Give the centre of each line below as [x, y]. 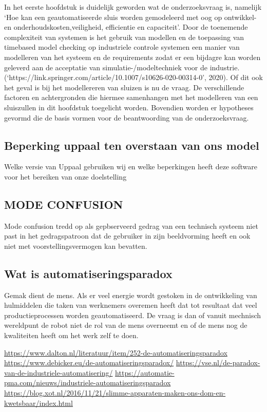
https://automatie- [145, 372]
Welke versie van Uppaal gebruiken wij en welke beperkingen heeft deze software [131, 166]
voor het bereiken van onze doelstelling [65, 176]
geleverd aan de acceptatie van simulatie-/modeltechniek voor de [106, 67]
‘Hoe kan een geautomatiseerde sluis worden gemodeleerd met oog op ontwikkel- [130, 17]
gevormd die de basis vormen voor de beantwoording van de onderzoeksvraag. [127, 117]
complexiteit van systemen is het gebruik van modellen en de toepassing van [124, 37]
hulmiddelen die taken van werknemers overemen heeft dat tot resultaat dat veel [131, 305]
